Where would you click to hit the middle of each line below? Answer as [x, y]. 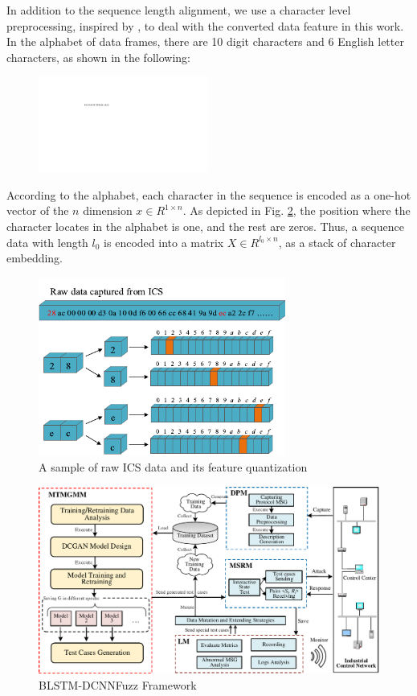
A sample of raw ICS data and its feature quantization [173, 467]
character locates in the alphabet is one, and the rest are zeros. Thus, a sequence [205, 226]
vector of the [38, 210]
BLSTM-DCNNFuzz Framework [118, 684]
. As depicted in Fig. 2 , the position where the [296, 210]
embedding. [35, 258]
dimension [108, 210]
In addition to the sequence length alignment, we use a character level [179, 10]
